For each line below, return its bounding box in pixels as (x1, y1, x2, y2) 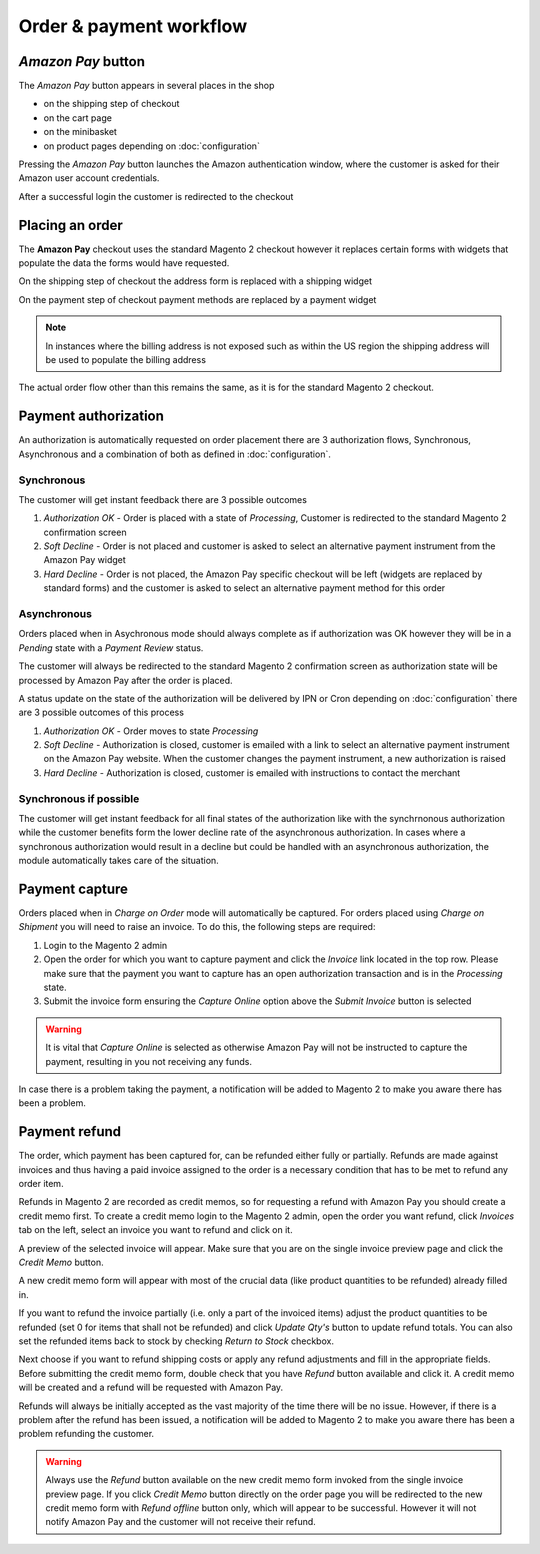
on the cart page (43, 111, 112, 124)
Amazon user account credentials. (18, 172, 160, 184)
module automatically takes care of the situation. (18, 855, 219, 867)
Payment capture (18, 881, 129, 897)
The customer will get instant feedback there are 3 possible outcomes (18, 493, 307, 505)
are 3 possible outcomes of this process (18, 706, 185, 719)
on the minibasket (43, 126, 117, 138)
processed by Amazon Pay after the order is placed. (18, 674, 234, 686)
